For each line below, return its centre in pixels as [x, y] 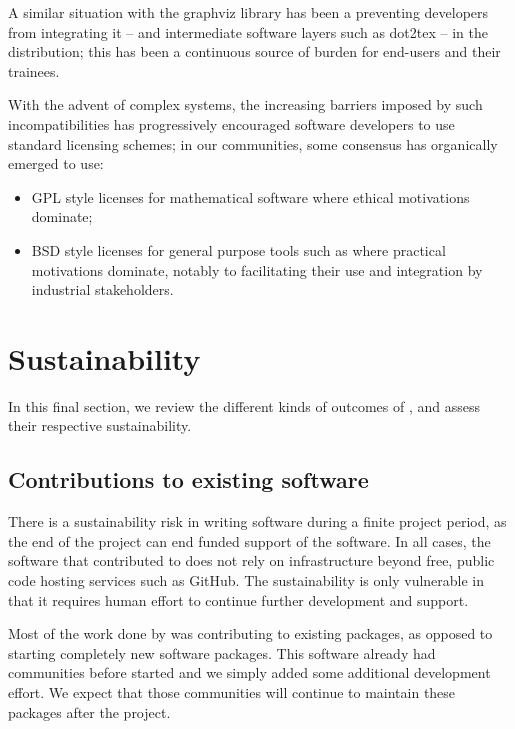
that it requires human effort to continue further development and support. [238, 599]
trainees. [34, 70]
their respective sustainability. [100, 425]
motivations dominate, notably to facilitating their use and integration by [257, 269]
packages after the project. [89, 711]
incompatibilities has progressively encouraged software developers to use [231, 123]
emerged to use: [56, 163]
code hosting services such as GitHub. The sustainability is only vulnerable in [246, 580]
